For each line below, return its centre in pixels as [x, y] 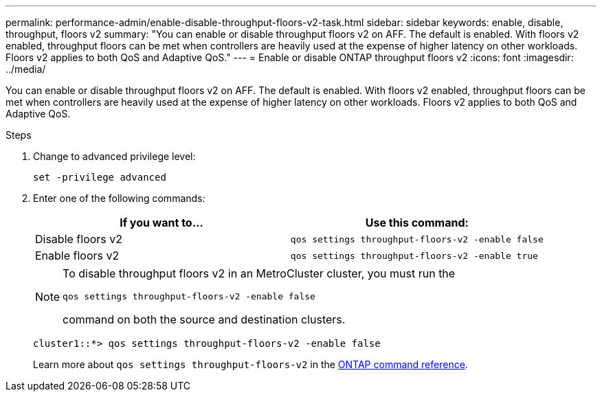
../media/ [26, 69]
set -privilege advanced [100, 177]
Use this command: [417, 223]
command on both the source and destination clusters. [204, 319]
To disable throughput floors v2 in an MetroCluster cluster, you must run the [259, 273]
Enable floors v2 [77, 256]
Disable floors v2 [79, 239]
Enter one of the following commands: [119, 198]
